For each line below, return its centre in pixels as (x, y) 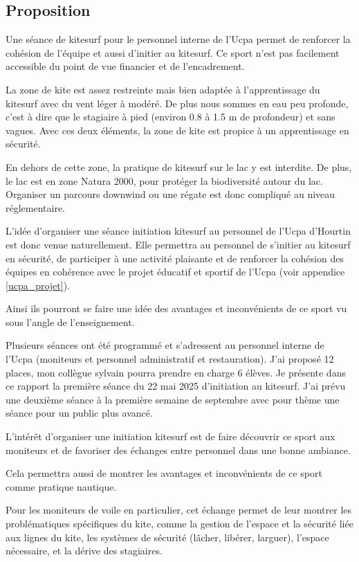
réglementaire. (36, 207)
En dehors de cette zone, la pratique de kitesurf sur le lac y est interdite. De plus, (179, 166)
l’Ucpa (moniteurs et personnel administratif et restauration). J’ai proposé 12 (170, 359)
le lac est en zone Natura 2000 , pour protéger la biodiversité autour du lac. (164, 180)
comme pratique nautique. (61, 486)
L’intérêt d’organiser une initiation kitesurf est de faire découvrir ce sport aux (171, 436)
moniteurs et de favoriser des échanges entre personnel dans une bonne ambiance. (178, 450)
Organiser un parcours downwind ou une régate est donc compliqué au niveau (171, 194)
